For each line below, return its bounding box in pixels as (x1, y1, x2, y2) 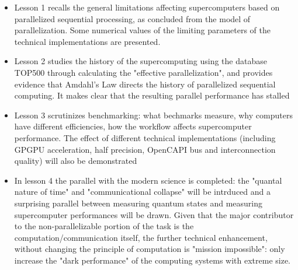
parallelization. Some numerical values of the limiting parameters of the (14, 24, 271, 36)
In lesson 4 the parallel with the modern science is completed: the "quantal (14, 174, 282, 186)
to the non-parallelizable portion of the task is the (14, 220, 194, 232)
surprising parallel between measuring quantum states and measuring (14, 197, 262, 209)
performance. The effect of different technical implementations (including (14, 131, 276, 143)
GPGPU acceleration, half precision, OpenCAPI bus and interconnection (14, 143, 276, 155)
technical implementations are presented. (14, 35, 161, 47)
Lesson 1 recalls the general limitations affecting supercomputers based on (14, 1, 280, 13)
